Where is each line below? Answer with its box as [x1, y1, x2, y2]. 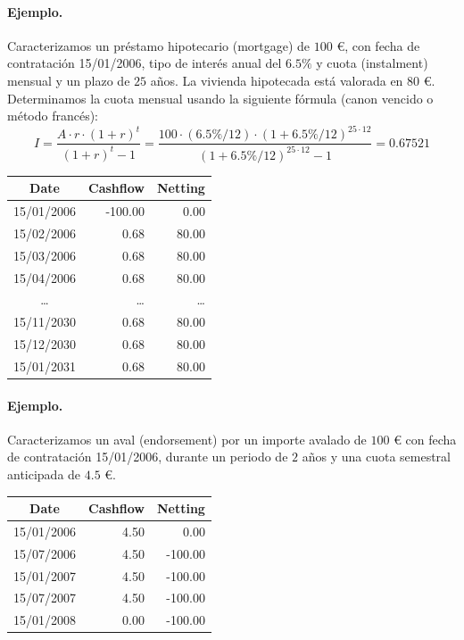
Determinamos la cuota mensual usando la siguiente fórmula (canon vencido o [7, 88, 434, 107]
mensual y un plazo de [7, 71, 130, 89]
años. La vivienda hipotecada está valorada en [150, 71, 403, 89]
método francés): [7, 106, 99, 125]
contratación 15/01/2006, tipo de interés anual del [7, 54, 282, 72]
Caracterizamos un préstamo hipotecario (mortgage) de [7, 36, 311, 54]
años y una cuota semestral [302, 447, 451, 466]
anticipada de [7, 465, 81, 483]
